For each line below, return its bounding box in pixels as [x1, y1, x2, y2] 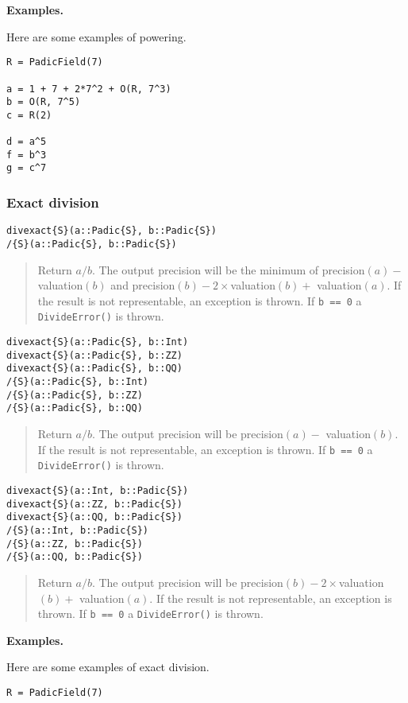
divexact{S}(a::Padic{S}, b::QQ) [6, 363, 183, 375]
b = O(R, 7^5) [6, 96, 81, 108]
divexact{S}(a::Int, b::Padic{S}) [6, 484, 189, 496]
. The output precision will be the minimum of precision [91, 261, 365, 278]
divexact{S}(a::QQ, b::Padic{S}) [6, 511, 183, 523]
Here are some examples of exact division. [6, 658, 210, 675]
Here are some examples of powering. [6, 28, 187, 45]
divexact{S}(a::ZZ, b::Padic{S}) [6, 498, 183, 510]
